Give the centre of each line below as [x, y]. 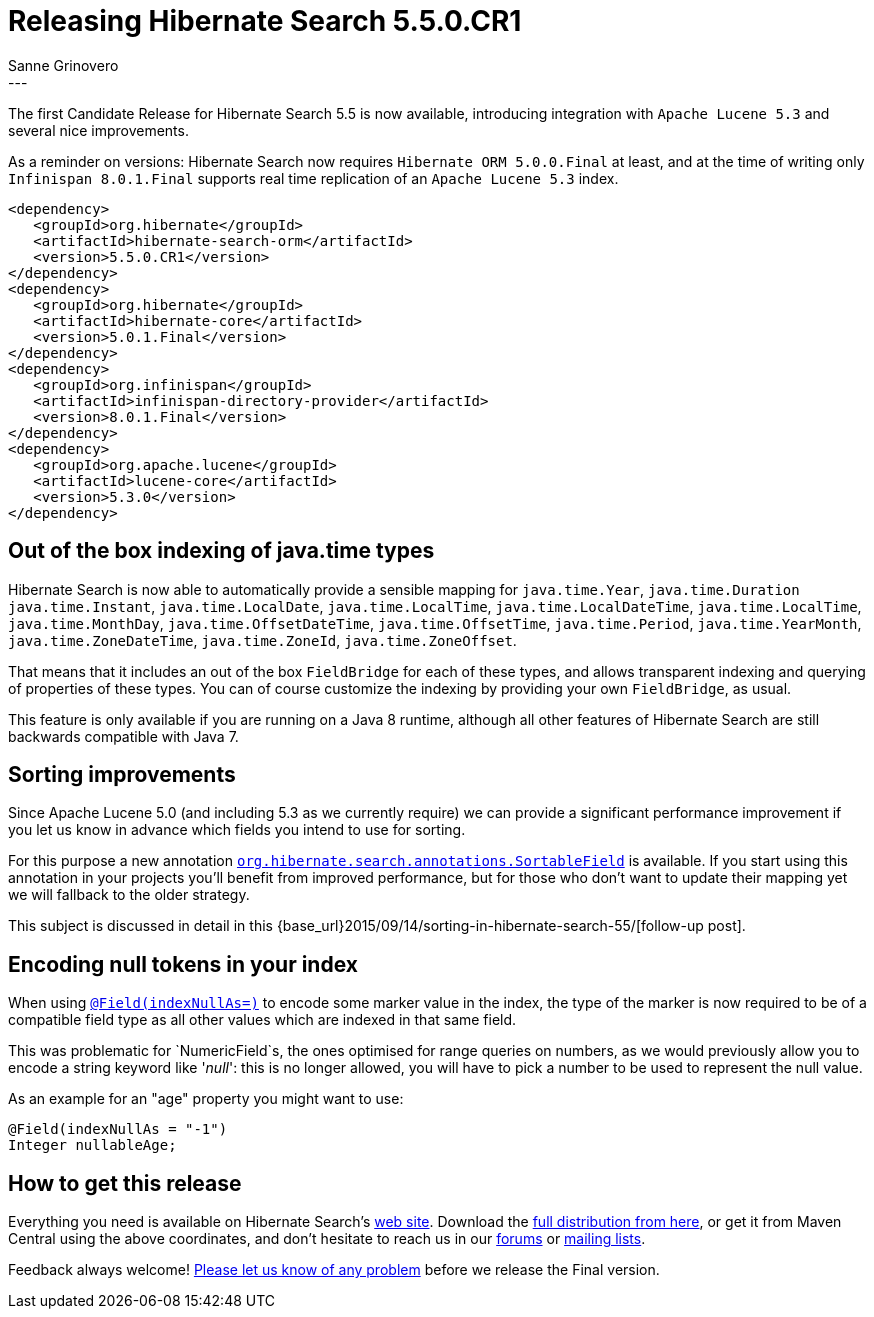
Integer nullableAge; [92, 1145]
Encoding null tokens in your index [183, 964]
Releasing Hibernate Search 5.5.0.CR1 [265, 21]
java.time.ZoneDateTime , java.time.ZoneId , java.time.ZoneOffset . [262, 640]
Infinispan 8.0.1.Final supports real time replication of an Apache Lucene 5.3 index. [313, 178]
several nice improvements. [98, 130]
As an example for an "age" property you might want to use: [206, 1099]
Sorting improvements [122, 775]
